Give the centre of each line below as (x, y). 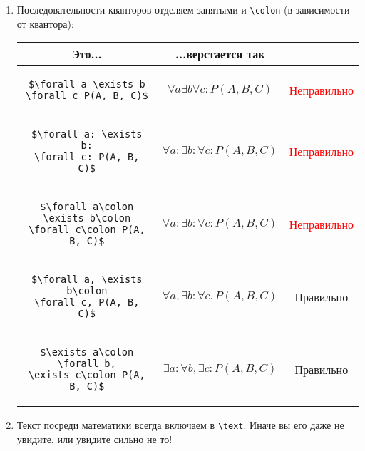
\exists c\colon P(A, (87, 375)
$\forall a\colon (87, 207)
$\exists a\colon (87, 352)
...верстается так (220, 54)
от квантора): (45, 23)
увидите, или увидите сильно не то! (94, 439)
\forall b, (87, 364)
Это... (87, 54)
